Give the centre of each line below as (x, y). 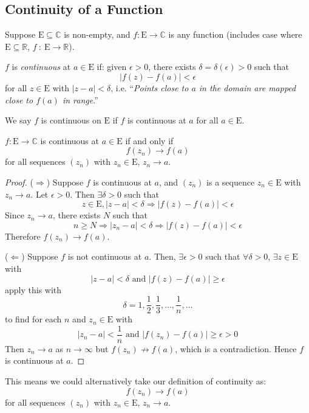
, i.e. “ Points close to (150, 87)
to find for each (33, 319)
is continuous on (71, 120)
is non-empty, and (97, 34)
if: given (112, 67)
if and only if (149, 140)
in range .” (80, 99)
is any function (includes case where (235, 34)
